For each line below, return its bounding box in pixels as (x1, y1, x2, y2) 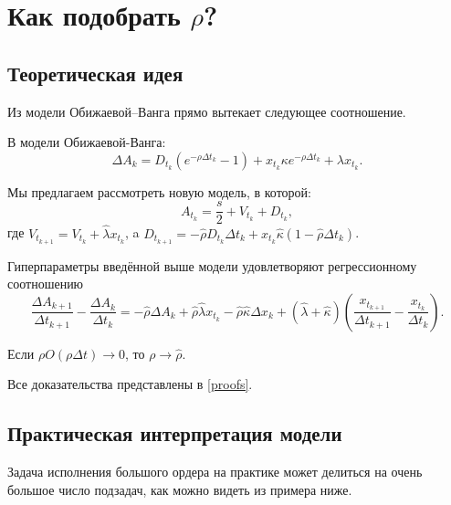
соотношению (7, 274, 84, 293)
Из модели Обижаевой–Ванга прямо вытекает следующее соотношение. (7, 101, 406, 121)
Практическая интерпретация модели (7, 419, 342, 447)
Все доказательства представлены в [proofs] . (7, 374, 253, 394)
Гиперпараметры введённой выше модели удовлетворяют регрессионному (7, 256, 417, 275)
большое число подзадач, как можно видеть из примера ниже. (7, 479, 352, 499)
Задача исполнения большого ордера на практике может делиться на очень (7, 462, 423, 481)
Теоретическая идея (7, 58, 184, 87)
